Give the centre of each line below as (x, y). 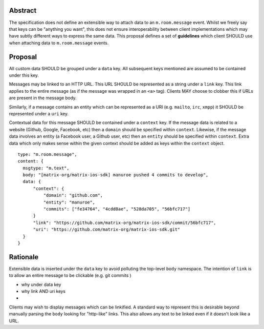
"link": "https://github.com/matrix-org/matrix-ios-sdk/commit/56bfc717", (125, 223)
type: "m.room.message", (47, 154)
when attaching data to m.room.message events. (59, 43)
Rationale (24, 257)
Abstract (23, 10)
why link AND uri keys (43, 291)
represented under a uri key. (39, 113)
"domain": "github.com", (73, 195)
